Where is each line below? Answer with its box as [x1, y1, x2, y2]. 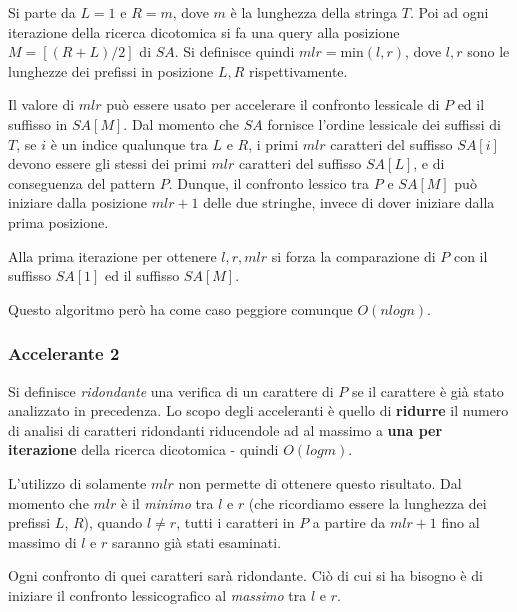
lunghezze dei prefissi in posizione [8, 60, 214, 81]
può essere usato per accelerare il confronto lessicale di [106, 94, 440, 115]
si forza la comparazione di [271, 245, 436, 266]
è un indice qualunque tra [50, 133, 208, 154]
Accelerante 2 [8, 341, 120, 366]
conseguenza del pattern [8, 172, 156, 193]
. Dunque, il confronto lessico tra [168, 172, 370, 193]
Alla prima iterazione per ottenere [8, 245, 217, 266]
